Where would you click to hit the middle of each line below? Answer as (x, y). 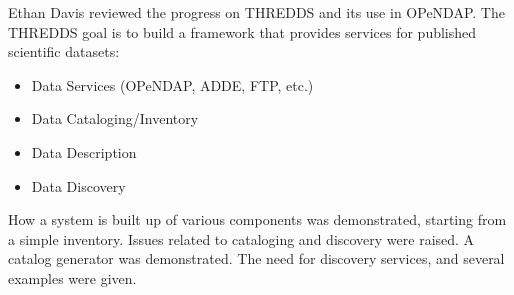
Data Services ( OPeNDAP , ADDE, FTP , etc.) (172, 84)
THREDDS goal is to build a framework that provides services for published (242, 31)
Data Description (84, 151)
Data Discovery (78, 185)
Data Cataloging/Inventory (115, 118)
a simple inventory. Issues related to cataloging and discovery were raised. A (241, 238)
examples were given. (72, 277)
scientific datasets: (64, 51)
